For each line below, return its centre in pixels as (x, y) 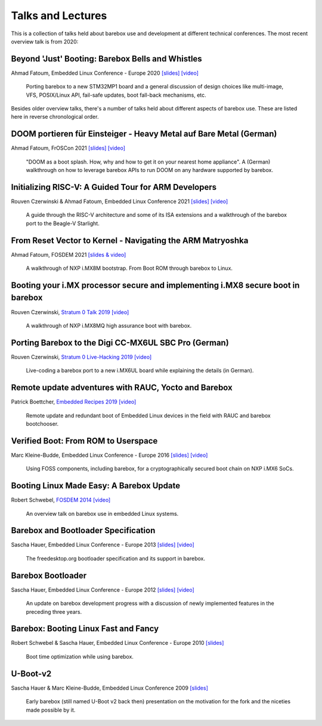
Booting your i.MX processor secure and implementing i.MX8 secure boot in (155, 285)
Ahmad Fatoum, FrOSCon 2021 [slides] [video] (68, 148)
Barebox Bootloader (49, 575)
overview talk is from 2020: (45, 41)
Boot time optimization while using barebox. (80, 656)
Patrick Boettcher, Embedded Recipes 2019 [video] (74, 402)
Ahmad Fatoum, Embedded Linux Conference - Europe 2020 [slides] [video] (105, 73)
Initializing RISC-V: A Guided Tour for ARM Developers (114, 187)
